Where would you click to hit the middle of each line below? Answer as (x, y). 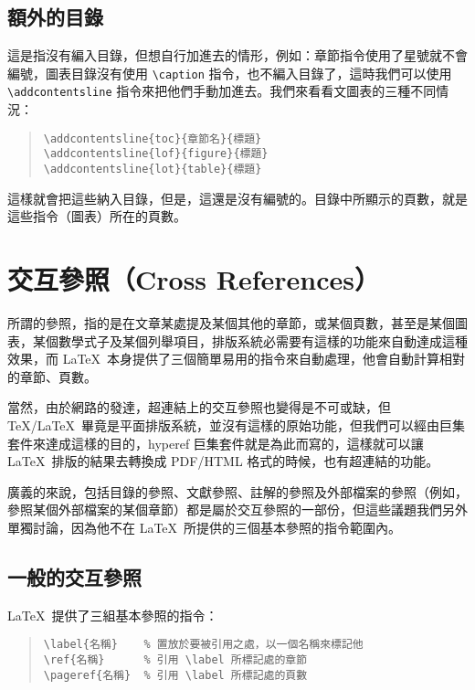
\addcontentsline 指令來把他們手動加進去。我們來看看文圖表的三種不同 (222, 91)
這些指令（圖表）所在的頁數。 (97, 216)
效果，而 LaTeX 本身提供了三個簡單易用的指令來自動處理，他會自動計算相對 (237, 359)
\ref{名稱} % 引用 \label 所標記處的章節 (175, 659)
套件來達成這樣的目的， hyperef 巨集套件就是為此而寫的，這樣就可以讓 (216, 443)
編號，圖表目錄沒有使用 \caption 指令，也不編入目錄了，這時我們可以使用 (230, 73)
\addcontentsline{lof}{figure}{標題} (156, 154)
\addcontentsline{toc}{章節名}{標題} (153, 138)
